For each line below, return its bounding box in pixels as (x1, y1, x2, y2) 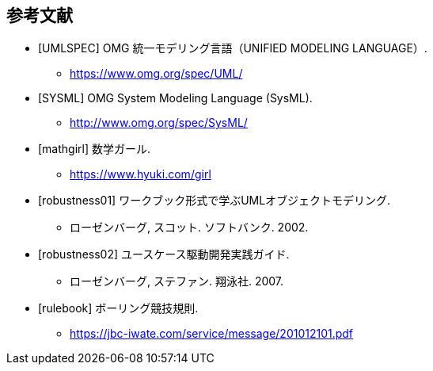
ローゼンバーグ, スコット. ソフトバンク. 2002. (70, 220, 309, 235)
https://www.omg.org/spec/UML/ (70, 67, 243, 81)
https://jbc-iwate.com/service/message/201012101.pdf (70, 327, 354, 341)
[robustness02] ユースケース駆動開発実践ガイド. (38, 247, 290, 262)
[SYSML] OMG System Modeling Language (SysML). (38, 91, 313, 105)
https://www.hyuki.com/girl (70, 167, 211, 182)
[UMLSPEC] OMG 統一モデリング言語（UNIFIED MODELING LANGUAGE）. (38, 41, 427, 55)
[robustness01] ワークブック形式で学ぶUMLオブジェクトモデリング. (38, 193, 391, 208)
